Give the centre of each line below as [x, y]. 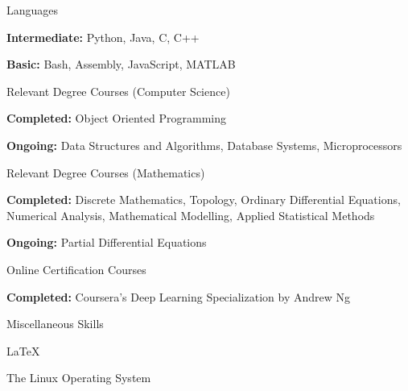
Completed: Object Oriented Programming [116, 118]
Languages [33, 10]
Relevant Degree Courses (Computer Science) [118, 91]
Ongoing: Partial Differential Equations [107, 242]
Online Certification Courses [76, 269]
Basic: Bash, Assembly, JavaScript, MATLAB [121, 64]
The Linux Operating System [79, 378]
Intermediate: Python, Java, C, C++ [103, 37]
